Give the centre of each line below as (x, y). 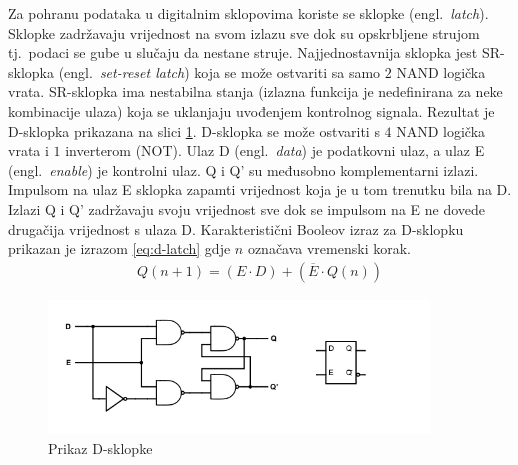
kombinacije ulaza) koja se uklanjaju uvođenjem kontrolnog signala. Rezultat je (251, 110)
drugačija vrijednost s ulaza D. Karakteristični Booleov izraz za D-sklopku (236, 228)
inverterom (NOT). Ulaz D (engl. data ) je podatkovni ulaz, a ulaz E (275, 150)
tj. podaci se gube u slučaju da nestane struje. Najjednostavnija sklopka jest (243, 52)
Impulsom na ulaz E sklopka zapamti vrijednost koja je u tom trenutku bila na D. (260, 189)
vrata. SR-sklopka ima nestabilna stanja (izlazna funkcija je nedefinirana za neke (255, 91)
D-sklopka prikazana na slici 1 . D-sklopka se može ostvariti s (194, 130)
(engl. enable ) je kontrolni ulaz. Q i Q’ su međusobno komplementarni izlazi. (243, 169)
